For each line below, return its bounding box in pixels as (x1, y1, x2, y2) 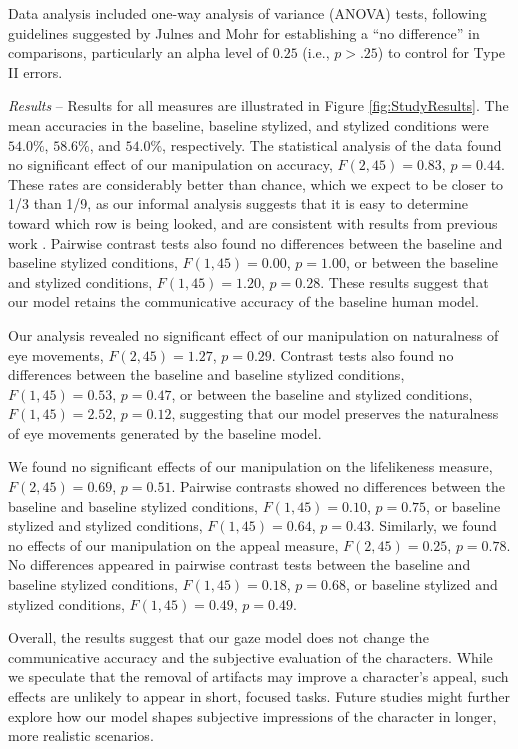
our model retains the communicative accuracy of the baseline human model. (8, 291, 479, 312)
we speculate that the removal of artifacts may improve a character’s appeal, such (8, 666, 509, 687)
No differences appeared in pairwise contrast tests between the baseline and (8, 554, 471, 575)
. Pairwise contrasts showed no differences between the (171, 476, 505, 497)
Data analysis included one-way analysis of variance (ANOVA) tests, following (8, 3, 487, 23)
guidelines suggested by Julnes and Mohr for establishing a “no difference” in (8, 22, 480, 43)
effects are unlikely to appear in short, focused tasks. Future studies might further (8, 686, 510, 706)
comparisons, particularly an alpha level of (8, 42, 269, 63)
